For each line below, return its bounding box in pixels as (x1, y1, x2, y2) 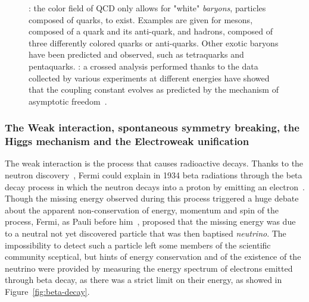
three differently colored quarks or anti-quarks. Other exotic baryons (29, 36, 279, 49)
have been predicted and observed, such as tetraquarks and (29, 48, 244, 61)
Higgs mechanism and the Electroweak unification (5, 134, 249, 149)
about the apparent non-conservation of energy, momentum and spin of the (5, 203, 279, 216)
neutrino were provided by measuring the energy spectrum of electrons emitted (5, 262, 293, 274)
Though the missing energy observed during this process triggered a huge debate (5, 192, 299, 205)
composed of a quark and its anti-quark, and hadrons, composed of (29, 25, 273, 37)
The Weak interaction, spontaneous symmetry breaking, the (5, 120, 299, 135)
